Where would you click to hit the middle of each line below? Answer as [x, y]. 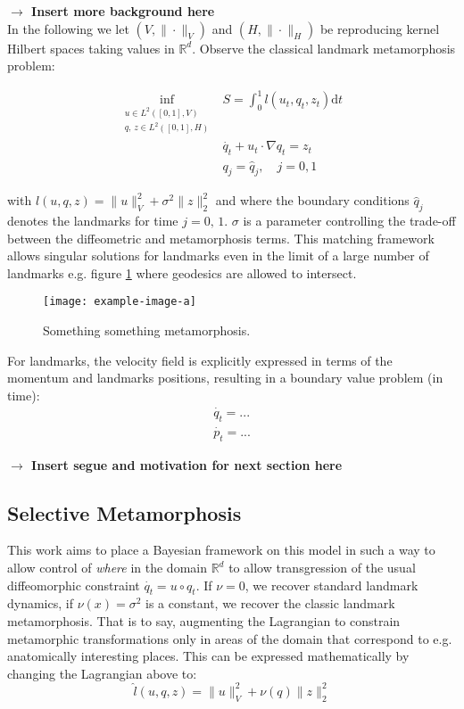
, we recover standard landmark [331, 585]
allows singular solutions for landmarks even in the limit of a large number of [218, 256]
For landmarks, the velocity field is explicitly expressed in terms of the [200, 360]
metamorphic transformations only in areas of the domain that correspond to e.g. [230, 638]
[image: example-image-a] [120, 302]
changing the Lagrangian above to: [102, 673]
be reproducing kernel [380, 28]
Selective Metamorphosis [124, 512]
